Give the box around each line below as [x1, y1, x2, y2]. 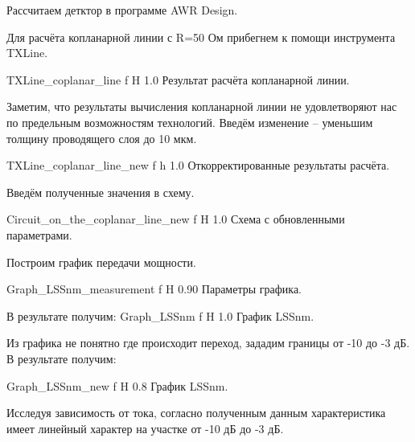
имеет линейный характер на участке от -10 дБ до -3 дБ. [6, 419, 284, 436]
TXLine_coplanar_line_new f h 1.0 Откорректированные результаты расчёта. [6, 157, 390, 174]
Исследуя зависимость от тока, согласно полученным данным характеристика [6, 404, 386, 421]
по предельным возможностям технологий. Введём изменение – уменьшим [6, 113, 373, 130]
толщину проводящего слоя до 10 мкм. [6, 129, 197, 146]
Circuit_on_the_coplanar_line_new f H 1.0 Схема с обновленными [6, 211, 345, 227]
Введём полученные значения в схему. [6, 183, 195, 200]
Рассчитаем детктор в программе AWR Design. [6, 2, 238, 18]
